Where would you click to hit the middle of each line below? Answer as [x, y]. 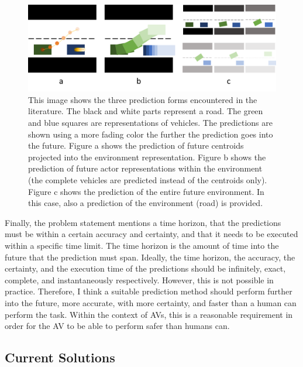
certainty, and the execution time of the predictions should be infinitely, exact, [145, 268]
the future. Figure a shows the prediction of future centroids [136, 145]
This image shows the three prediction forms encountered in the [143, 99]
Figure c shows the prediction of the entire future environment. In [146, 191]
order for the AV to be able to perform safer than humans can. [117, 326]
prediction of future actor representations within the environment [145, 168]
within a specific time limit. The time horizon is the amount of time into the [142, 245]
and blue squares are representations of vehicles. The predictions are [150, 123]
